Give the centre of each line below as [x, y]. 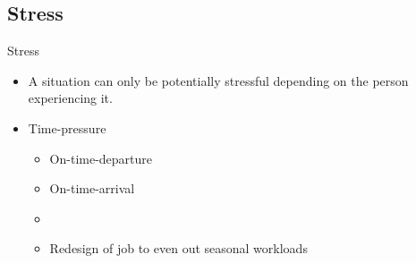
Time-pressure [67, 127]
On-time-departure [101, 158]
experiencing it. [70, 98]
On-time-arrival [92, 188]
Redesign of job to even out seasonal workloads [178, 248]
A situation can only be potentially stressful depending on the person [218, 80]
